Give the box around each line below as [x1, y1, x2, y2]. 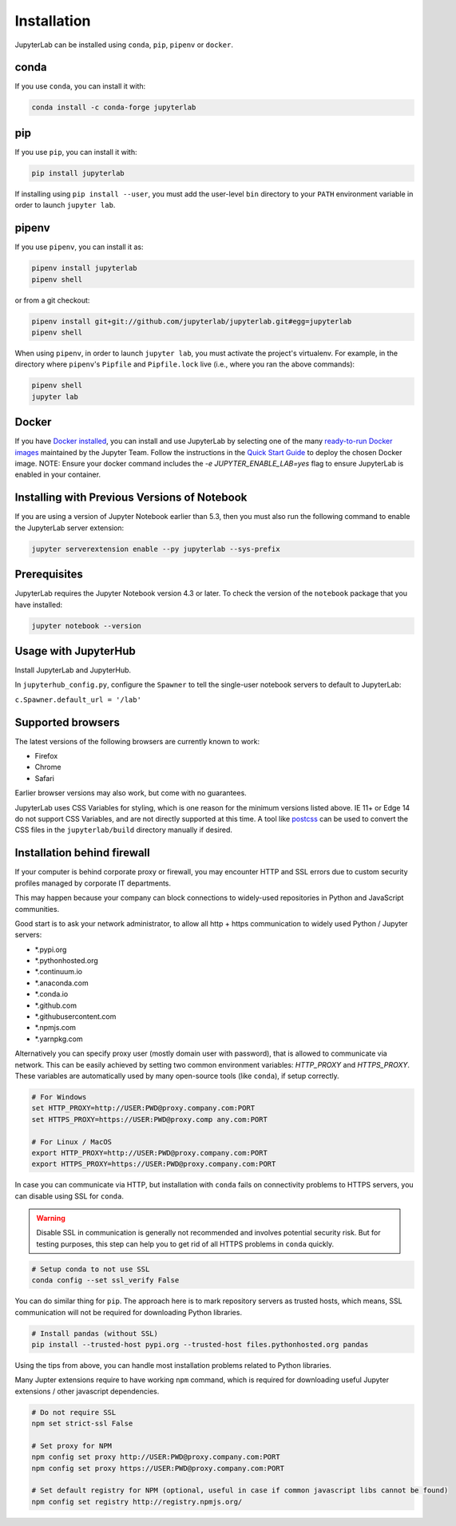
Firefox [34, 751, 58, 761]
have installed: [14, 600, 63, 609]
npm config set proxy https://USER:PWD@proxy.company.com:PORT [31, 1464, 285, 1472]
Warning [36, 1214, 65, 1223]
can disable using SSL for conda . [14, 1191, 124, 1201]
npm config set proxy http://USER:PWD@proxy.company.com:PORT [31, 1453, 280, 1461]
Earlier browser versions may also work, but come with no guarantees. [14, 788, 247, 798]
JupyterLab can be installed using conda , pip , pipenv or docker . [14, 40, 233, 50]
